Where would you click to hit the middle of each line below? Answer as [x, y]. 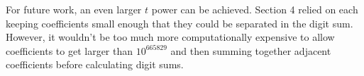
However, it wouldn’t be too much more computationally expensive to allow [170, 37]
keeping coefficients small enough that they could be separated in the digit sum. [180, 23]
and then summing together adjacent [251, 50]
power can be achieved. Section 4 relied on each [255, 9]
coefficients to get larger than [70, 50]
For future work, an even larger [74, 9]
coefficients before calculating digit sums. [95, 64]
